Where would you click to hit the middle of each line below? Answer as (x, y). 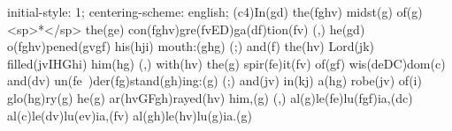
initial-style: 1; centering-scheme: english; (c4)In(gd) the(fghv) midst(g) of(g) (215, 11)
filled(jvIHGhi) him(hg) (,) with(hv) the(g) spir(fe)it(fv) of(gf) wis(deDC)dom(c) (226, 63)
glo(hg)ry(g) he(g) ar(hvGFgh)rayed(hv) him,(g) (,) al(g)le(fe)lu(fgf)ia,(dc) (210, 97)
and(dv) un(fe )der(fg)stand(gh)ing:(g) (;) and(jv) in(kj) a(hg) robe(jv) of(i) (215, 80)
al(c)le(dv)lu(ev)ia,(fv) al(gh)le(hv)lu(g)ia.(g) (130, 115)
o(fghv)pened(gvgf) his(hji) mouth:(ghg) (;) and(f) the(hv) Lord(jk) (191, 46)
